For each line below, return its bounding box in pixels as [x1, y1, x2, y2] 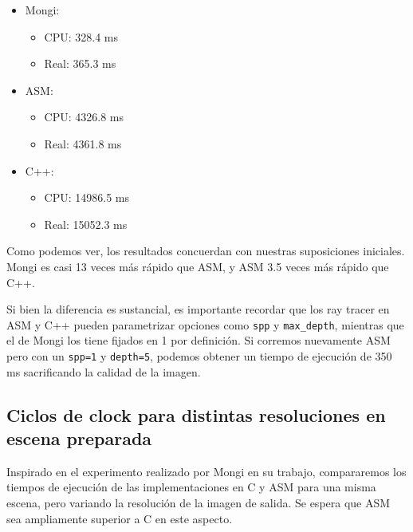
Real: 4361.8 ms [44, 135, 122, 152]
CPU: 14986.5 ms [44, 189, 130, 206]
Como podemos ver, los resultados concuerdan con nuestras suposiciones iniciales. [6, 242, 405, 259]
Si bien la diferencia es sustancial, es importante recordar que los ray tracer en [6, 301, 390, 317]
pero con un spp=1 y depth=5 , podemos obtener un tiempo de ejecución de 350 [6, 347, 392, 364]
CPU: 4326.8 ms [44, 108, 124, 125]
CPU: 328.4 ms [44, 28, 119, 45]
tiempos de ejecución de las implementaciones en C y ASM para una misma [6, 479, 376, 495]
